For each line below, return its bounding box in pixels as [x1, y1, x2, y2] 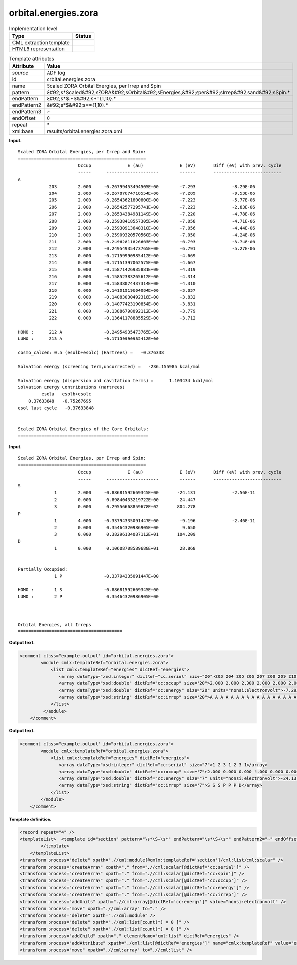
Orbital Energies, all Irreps [18, 622, 92, 627]
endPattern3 [12, 108, 42, 115]
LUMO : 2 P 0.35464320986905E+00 [18, 594, 159, 600]
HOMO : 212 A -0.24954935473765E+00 [18, 329, 159, 335]
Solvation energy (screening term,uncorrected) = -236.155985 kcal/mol [18, 364, 201, 369]
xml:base [12, 128, 34, 135]
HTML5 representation [12, 45, 65, 52]
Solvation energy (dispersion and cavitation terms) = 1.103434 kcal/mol [18, 378, 214, 383]
